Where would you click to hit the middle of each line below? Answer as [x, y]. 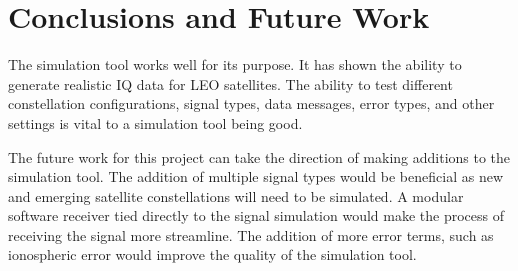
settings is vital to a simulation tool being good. [155, 122]
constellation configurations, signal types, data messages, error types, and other [251, 103]
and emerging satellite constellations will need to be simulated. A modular [236, 195]
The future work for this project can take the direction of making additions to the [259, 156]
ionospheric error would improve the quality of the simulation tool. [212, 254]
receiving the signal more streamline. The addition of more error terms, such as [251, 234]
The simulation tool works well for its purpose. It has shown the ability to [235, 64]
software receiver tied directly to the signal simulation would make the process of [256, 215]
